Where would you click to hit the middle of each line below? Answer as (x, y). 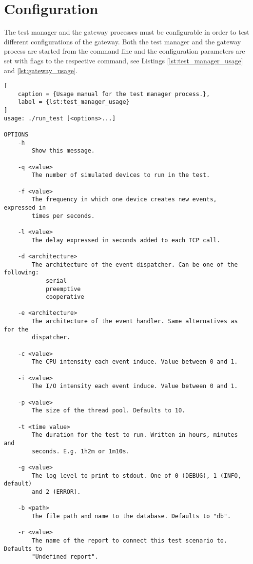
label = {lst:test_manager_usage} (74, 102)
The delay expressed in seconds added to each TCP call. (126, 240)
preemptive (63, 289)
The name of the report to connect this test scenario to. (130, 540)
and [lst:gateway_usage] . (41, 70)
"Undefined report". (65, 557)
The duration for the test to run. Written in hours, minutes (135, 435)
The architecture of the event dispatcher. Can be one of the (135, 264)
